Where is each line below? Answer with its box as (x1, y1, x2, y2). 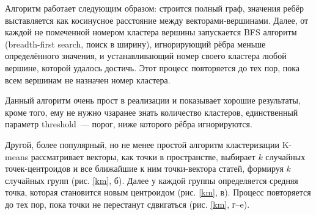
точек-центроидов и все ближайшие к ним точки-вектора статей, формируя (5, 162, 284, 175)
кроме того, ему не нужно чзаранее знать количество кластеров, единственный (5, 105, 298, 118)
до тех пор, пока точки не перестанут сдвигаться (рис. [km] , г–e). (5, 197, 250, 210)
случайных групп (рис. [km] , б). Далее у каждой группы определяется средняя (5, 174, 298, 186)
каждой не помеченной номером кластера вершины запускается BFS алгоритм (5, 26, 297, 38)
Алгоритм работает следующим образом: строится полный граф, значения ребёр (5, 2, 304, 14)
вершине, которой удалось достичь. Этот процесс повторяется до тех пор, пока (5, 61, 300, 74)
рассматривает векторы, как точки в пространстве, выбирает (31, 150, 255, 163)
